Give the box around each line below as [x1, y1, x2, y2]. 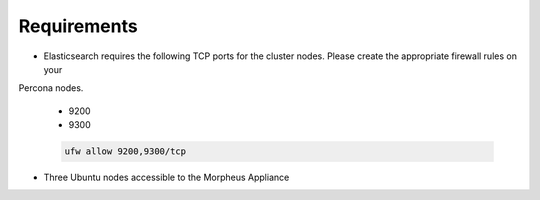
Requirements [18, 15, 139, 37]
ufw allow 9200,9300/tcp [64, 146, 187, 157]
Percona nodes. [18, 82, 84, 94]
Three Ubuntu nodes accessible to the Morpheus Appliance [43, 171, 290, 184]
